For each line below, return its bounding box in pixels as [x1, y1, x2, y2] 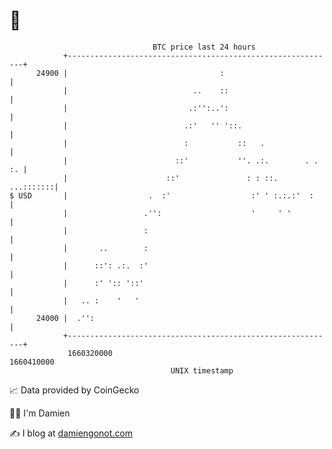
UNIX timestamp [170, 365, 234, 376]
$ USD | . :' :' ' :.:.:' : [9, 190, 314, 201]
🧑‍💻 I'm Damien [9, 407, 71, 419]
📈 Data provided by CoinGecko [9, 384, 140, 396]
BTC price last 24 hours [152, 42, 256, 52]
